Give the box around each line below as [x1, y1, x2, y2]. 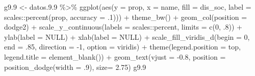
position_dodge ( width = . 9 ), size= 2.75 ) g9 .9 [4, 61, 146, 72]
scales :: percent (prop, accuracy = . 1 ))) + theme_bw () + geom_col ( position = [4, 11, 247, 22]
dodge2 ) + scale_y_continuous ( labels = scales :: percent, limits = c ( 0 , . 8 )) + [4, 21, 242, 32]
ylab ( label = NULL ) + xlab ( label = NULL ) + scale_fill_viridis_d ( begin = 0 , [4, 31, 250, 42]
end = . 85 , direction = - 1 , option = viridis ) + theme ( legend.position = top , [4, 41, 241, 52]
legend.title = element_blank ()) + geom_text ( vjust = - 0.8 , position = [4, 51, 226, 62]
